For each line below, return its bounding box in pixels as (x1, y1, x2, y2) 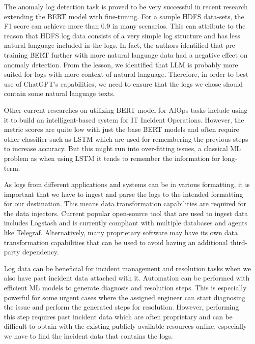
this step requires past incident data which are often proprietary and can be (4, 311, 232, 321)
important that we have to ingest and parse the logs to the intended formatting (4, 188, 243, 199)
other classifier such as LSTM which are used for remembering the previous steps (4, 133, 248, 144)
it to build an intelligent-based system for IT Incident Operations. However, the (4, 114, 244, 125)
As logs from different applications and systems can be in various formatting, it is (4, 179, 250, 189)
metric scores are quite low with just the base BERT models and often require (4, 124, 239, 134)
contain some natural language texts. (4, 88, 115, 98)
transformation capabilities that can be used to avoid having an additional (4, 237, 228, 247)
